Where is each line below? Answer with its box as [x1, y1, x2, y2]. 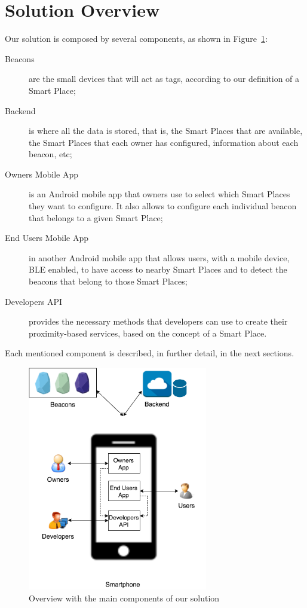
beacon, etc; [29, 148, 72, 160]
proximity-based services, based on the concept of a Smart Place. [29, 326, 267, 339]
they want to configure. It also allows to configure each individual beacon [29, 200, 297, 212]
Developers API [5, 295, 63, 307]
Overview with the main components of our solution [29, 592, 220, 604]
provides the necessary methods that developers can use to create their [29, 315, 288, 328]
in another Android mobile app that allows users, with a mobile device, [29, 251, 290, 264]
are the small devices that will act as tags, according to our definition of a [29, 72, 300, 85]
